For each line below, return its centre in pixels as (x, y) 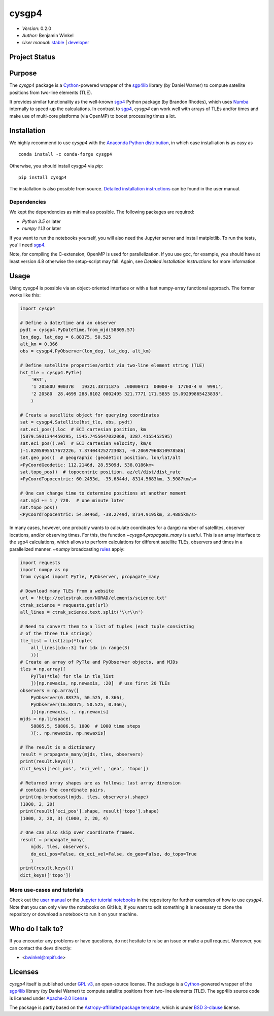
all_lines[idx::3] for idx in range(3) (80, 648)
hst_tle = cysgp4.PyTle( (51, 372)
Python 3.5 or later (41, 221)
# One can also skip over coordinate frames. (78, 832)
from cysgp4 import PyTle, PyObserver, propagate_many (90, 577)
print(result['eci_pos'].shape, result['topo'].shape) (90, 811)
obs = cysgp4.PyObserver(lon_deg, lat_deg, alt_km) (86, 351)
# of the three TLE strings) (56, 634)
